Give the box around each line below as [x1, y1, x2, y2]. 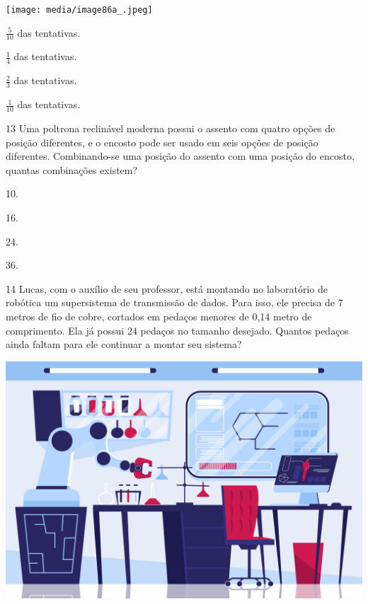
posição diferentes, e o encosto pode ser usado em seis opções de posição [6, 134, 318, 149]
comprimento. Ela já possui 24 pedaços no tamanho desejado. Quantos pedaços [6, 323, 349, 337]
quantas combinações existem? [6, 162, 138, 177]
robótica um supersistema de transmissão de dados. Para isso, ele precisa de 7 [6, 295, 343, 310]
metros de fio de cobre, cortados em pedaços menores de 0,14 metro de [6, 308, 312, 323]
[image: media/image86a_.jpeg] [6, 5, 153, 15]
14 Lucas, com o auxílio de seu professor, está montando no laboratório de [6, 281, 328, 296]
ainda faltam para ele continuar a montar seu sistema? [6, 337, 242, 352]
